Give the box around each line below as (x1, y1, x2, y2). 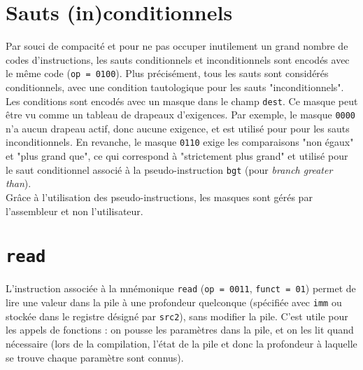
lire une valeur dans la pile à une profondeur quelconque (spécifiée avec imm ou (6, 295, 342, 310)
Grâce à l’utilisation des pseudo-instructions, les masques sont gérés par (6, 189, 313, 204)
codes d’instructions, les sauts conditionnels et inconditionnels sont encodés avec (6, 52, 350, 67)
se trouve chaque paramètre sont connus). (6, 350, 184, 364)
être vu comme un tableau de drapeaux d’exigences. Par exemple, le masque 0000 (6, 107, 356, 122)
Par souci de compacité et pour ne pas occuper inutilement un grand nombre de (6, 39, 348, 53)
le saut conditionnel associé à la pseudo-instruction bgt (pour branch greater (6, 162, 333, 177)
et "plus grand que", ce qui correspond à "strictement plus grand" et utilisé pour (6, 149, 348, 163)
